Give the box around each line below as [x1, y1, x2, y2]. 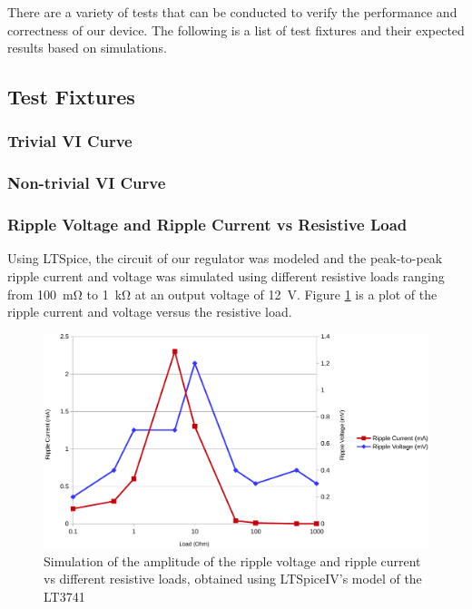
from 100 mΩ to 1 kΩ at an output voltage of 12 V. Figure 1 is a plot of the [7, 284, 438, 303]
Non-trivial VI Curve [7, 172, 166, 194]
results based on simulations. [7, 38, 167, 57]
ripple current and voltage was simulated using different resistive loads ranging [7, 267, 445, 286]
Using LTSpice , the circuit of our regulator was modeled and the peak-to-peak [7, 249, 443, 268]
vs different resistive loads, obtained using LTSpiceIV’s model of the [44, 569, 422, 588]
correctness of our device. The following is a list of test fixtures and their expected [7, 20, 465, 39]
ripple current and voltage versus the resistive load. [7, 302, 292, 321]
